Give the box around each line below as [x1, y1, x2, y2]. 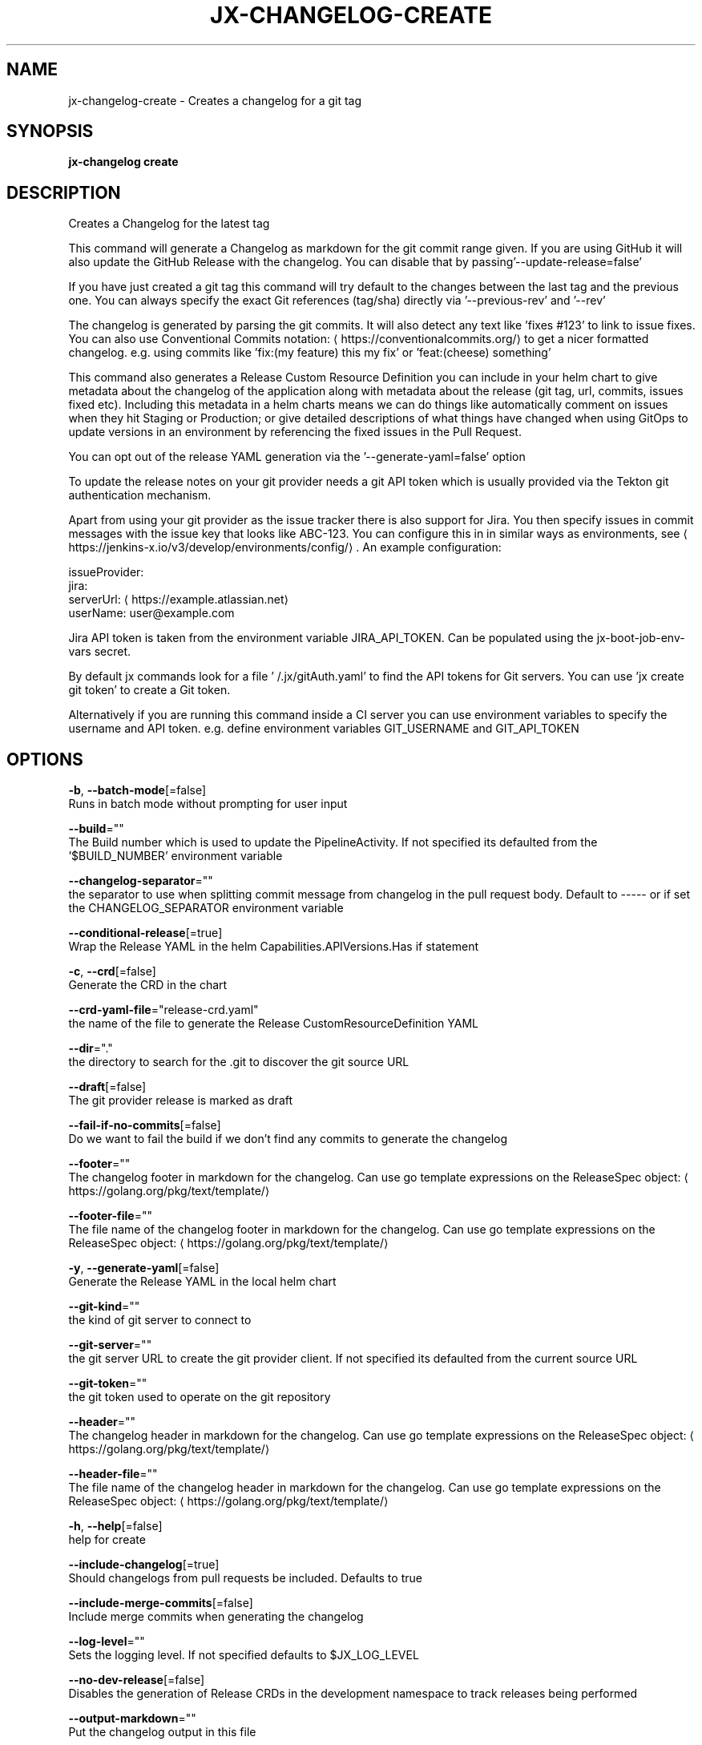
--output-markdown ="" [68, 1711, 196, 1726]
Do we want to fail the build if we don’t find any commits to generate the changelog [68, 1132, 508, 1146]
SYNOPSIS [6, 121, 94, 142]
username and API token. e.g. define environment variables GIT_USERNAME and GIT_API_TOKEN [68, 721, 579, 736]
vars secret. [68, 644, 131, 659]
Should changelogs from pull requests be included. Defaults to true [68, 1571, 422, 1585]
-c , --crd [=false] [68, 964, 156, 979]
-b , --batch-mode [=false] [68, 783, 207, 798]
